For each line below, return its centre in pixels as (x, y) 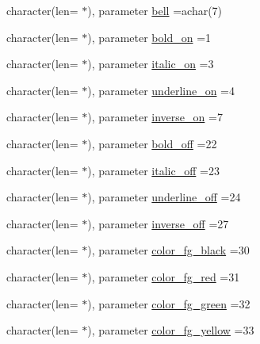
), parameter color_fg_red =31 (164, 276)
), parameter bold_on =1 (149, 37)
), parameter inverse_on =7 (155, 117)
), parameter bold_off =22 (152, 143)
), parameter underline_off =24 (164, 197)
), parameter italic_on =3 (151, 64)
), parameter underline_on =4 (161, 90)
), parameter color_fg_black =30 (168, 250)
